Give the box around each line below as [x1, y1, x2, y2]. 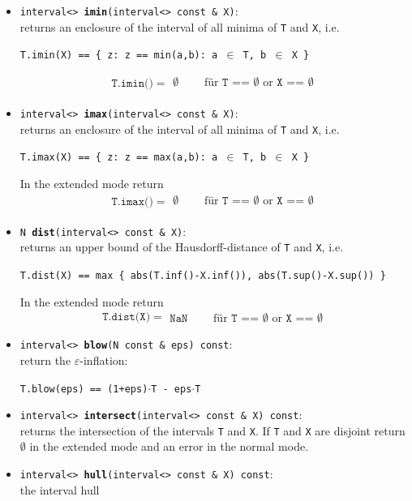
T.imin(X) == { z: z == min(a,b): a [19, 49, 218, 62]
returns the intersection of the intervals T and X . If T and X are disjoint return [19, 422, 406, 439]
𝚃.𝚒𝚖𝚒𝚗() [111, 78, 153, 89]
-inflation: [79, 351, 128, 368]
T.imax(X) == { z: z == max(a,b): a [19, 152, 218, 164]
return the [19, 351, 71, 368]
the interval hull [19, 481, 100, 498]
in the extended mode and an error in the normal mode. [29, 438, 309, 455]
